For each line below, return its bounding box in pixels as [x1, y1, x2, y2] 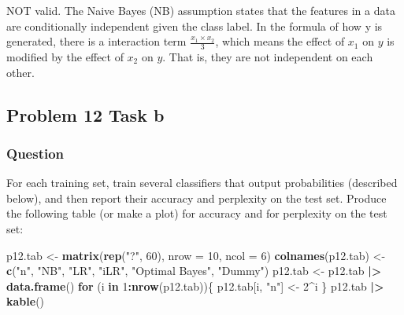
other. [6, 64, 35, 80]
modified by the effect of [6, 49, 124, 65]
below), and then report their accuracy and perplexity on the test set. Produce [6, 189, 387, 206]
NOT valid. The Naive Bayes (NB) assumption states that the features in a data [6, 2, 395, 18]
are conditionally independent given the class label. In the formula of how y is [6, 17, 383, 34]
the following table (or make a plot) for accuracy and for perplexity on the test [6, 205, 387, 222]
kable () [6, 293, 45, 310]
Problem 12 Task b [6, 102, 165, 126]
